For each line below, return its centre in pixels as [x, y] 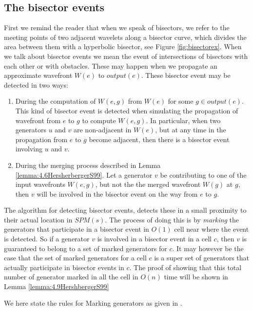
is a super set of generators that [202, 258]
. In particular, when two [183, 120]
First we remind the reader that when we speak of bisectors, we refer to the [117, 27]
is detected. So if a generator [47, 239]
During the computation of [56, 101]
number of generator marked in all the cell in [71, 277]
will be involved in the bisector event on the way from [117, 193]
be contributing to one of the [203, 174]
